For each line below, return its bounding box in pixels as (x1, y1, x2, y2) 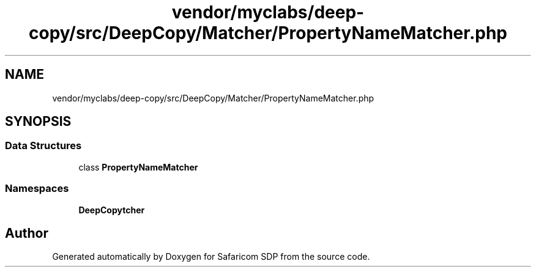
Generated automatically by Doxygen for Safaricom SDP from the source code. (52, 251, 370, 262)
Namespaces (5, 182, 69, 195)
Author (5, 225, 48, 241)
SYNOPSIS (5, 114, 72, 130)
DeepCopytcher (78, 204, 145, 215)
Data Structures (5, 139, 82, 152)
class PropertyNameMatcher (78, 161, 198, 172)
